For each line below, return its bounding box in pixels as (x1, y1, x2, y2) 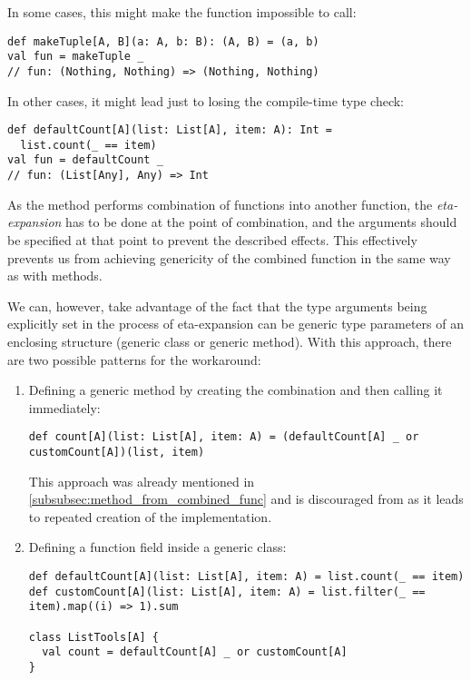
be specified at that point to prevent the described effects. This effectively (7, 230, 417, 249)
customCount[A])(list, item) (28, 445, 205, 458)
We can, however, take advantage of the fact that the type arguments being (7, 296, 427, 315)
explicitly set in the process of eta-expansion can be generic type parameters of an (7, 314, 464, 333)
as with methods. (7, 266, 103, 285)
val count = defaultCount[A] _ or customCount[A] (42, 646, 348, 659)
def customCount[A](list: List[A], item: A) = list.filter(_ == (28, 585, 426, 598)
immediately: (28, 398, 101, 417)
